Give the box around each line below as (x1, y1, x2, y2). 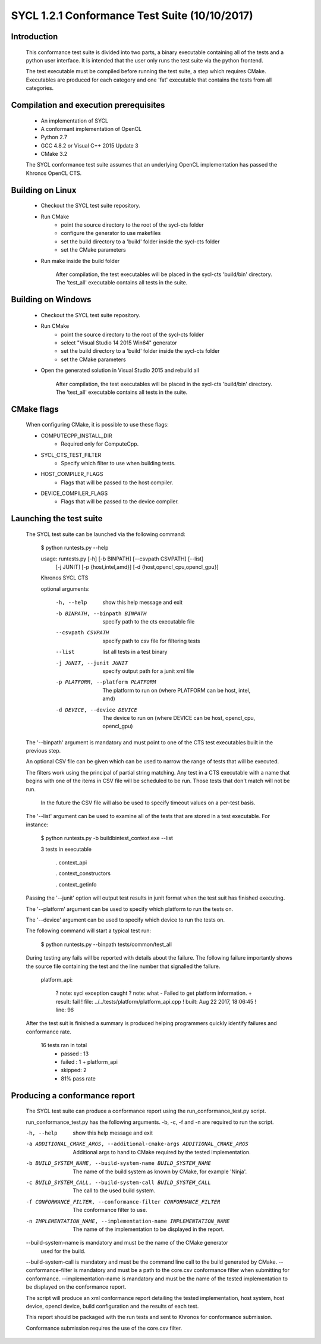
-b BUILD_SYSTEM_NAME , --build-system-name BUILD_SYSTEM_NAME (26, 1160, 211, 1167)
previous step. (26, 747, 61, 754)
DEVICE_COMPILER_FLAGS (40, 490, 108, 497)
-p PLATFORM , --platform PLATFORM (55, 679, 156, 685)
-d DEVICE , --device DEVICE (55, 706, 138, 713)
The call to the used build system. (73, 1187, 156, 1194)
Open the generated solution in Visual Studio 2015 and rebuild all (40, 366, 199, 374)
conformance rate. (26, 1028, 71, 1035)
